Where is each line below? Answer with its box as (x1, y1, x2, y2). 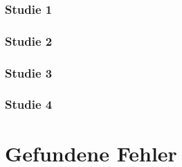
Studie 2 (5, 32, 53, 49)
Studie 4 (5, 96, 53, 113)
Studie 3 (5, 64, 53, 81)
